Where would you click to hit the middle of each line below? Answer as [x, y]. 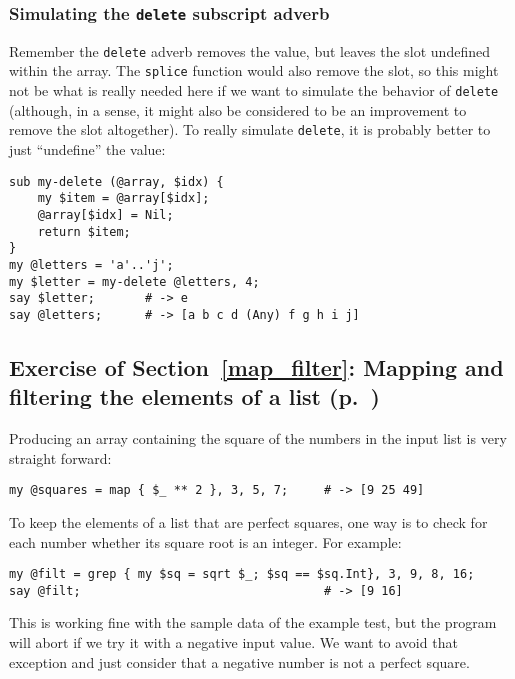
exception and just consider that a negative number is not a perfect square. [239, 661]
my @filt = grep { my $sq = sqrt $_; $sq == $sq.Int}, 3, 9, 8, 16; [242, 574]
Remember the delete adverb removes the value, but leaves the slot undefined [249, 50]
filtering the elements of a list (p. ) [195, 396]
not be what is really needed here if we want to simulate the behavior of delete [254, 90]
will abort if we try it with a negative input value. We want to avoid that [233, 642]
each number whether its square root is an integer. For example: [205, 541]
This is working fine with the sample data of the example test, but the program [253, 622]
